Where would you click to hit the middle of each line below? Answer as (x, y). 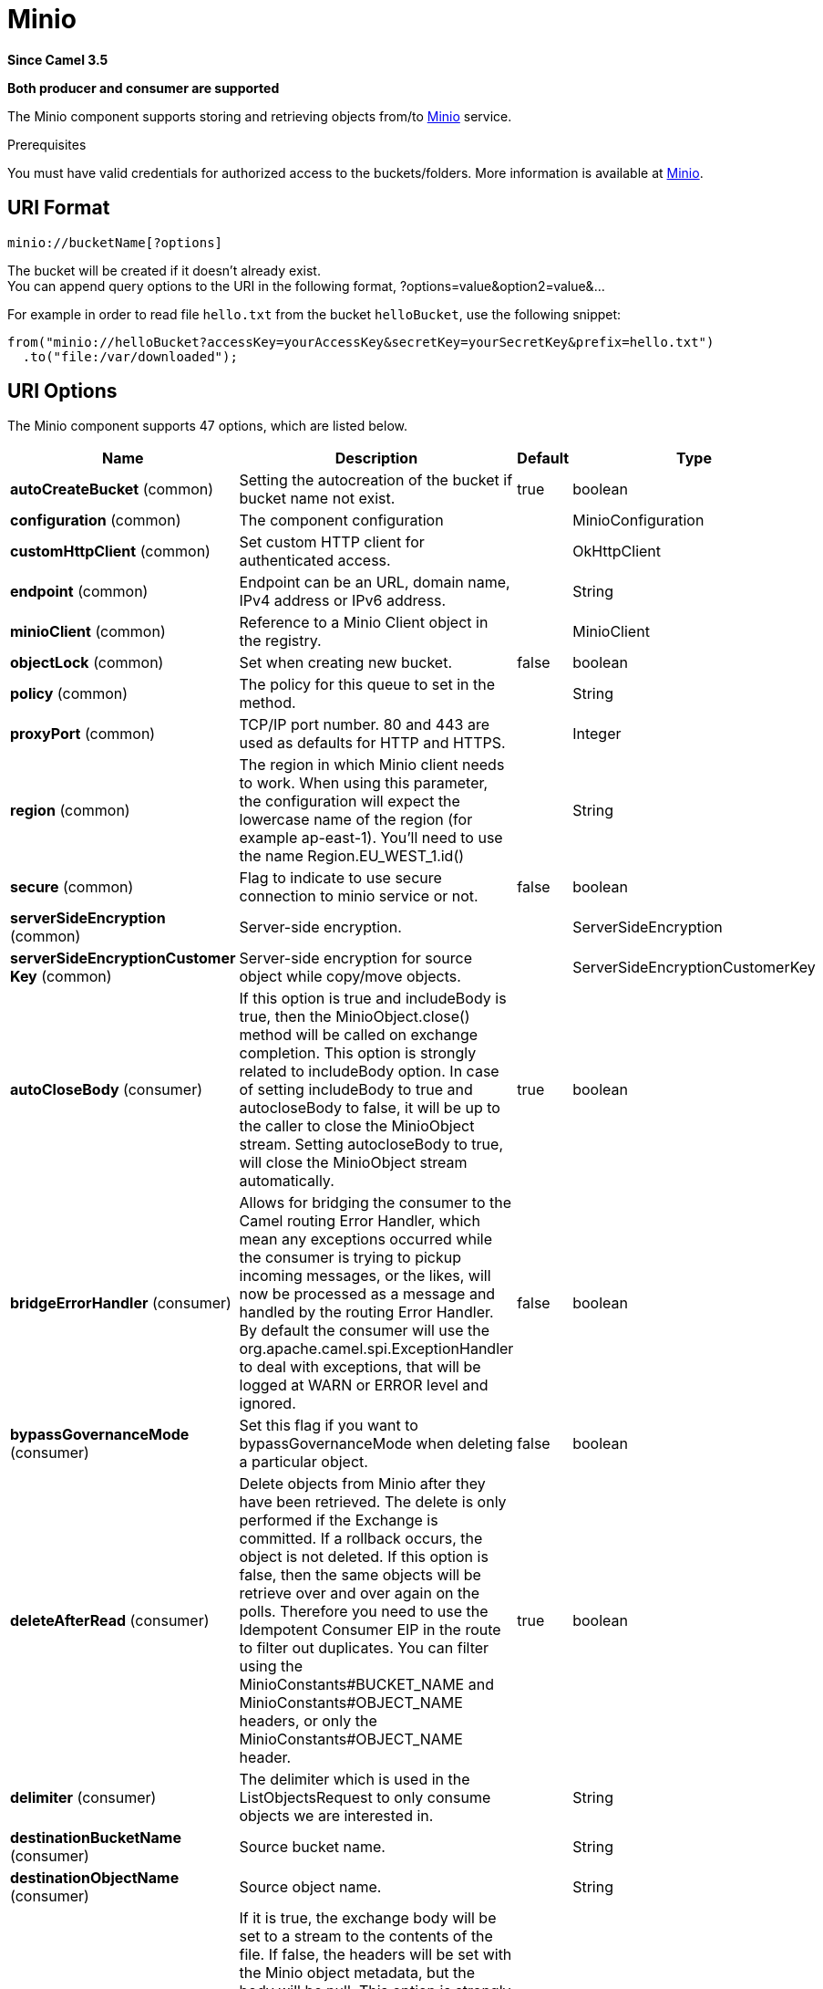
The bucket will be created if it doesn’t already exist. (164, 270)
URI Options (62, 391)
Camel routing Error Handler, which (360, 1221)
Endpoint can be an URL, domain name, (375, 583)
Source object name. (310, 1887)
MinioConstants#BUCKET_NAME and (366, 1685)
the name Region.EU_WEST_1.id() (352, 856)
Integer (597, 734)
